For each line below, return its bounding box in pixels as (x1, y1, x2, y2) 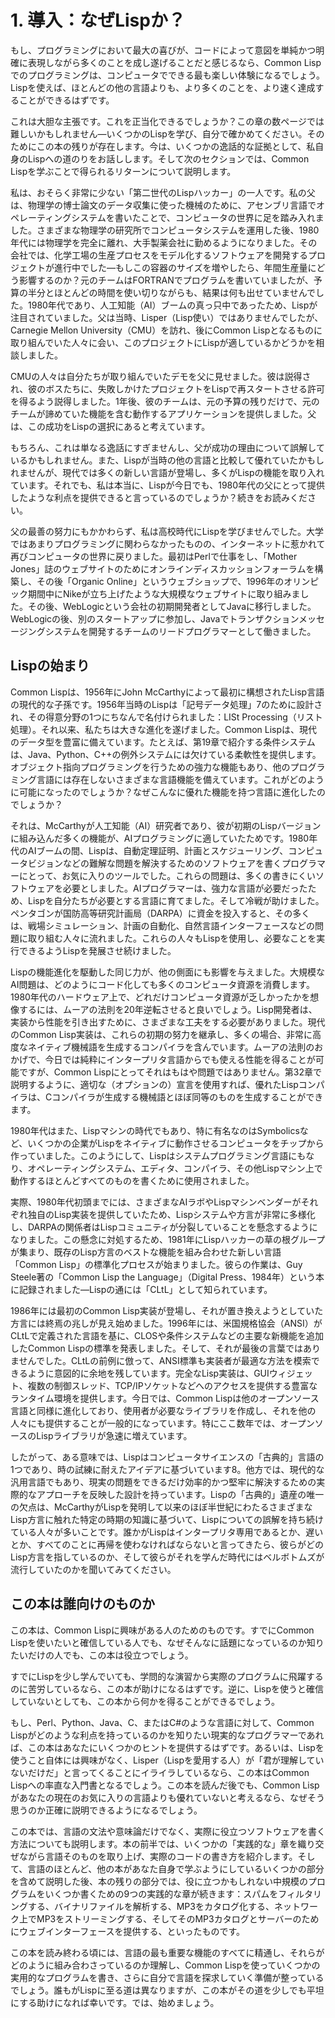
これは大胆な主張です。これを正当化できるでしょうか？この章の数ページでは (10, 115, 325, 127)
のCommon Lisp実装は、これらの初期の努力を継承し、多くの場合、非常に (10, 1028, 313, 1040)
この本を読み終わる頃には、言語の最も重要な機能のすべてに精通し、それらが (10, 1946, 325, 1958)
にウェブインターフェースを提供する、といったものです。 (10, 1925, 246, 1937)
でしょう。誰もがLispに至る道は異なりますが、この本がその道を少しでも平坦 (10, 1984, 325, 1996)
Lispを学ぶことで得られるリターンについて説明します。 (10, 165, 237, 177)
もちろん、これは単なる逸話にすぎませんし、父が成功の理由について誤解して (10, 441, 325, 453)
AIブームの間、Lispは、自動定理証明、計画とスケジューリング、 (27, 844, 289, 856)
